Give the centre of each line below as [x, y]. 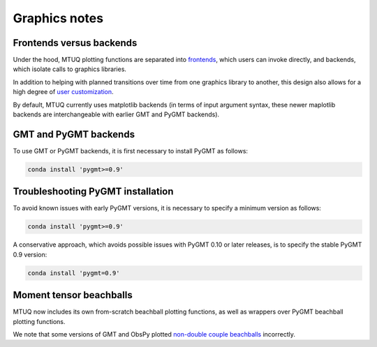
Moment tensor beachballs [73, 295]
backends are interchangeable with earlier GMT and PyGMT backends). [116, 114]
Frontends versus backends [75, 43]
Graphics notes [58, 18]
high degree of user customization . [64, 92]
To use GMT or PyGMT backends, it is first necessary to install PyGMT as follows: [130, 151]
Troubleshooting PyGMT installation [93, 192]
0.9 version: [30, 254]
